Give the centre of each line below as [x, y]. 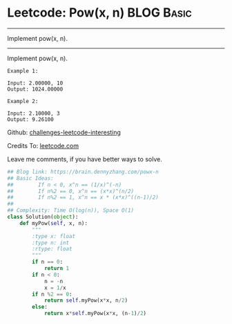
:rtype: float [52, 249]
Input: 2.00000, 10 [35, 83]
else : [40, 307]
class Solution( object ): [43, 217]
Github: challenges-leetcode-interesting [64, 132]
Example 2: [23, 101]
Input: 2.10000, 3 [33, 113]
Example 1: [23, 71]
